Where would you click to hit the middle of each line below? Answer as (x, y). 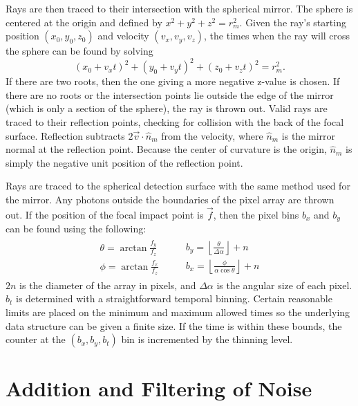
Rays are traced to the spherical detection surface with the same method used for (178, 186)
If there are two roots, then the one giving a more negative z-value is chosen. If (173, 81)
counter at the (36, 339)
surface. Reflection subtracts (65, 135)
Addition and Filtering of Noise (159, 388)
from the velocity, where (212, 135)
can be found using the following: (76, 229)
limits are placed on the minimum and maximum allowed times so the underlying (178, 312)
